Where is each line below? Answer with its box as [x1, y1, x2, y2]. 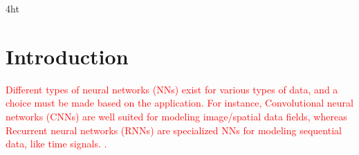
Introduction [6, 42, 129, 70]
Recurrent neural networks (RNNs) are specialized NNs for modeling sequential [6, 122, 342, 137]
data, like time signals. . [6, 136, 107, 151]
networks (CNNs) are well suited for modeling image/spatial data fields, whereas [6, 109, 347, 123]
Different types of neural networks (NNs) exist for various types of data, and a [6, 82, 338, 96]
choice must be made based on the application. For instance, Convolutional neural [6, 95, 353, 110]
